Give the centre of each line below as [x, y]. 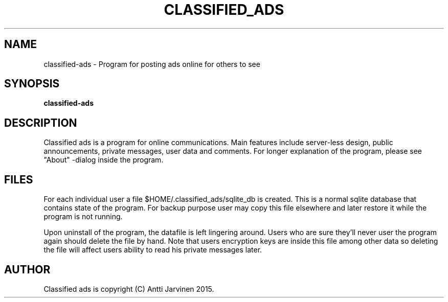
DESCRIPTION [41, 123]
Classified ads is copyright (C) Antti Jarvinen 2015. [129, 289]
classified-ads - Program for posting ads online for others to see [152, 64]
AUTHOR [27, 269]
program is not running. [83, 217]
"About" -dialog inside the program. [104, 160]
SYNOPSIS [32, 84]
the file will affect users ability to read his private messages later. [153, 250]
